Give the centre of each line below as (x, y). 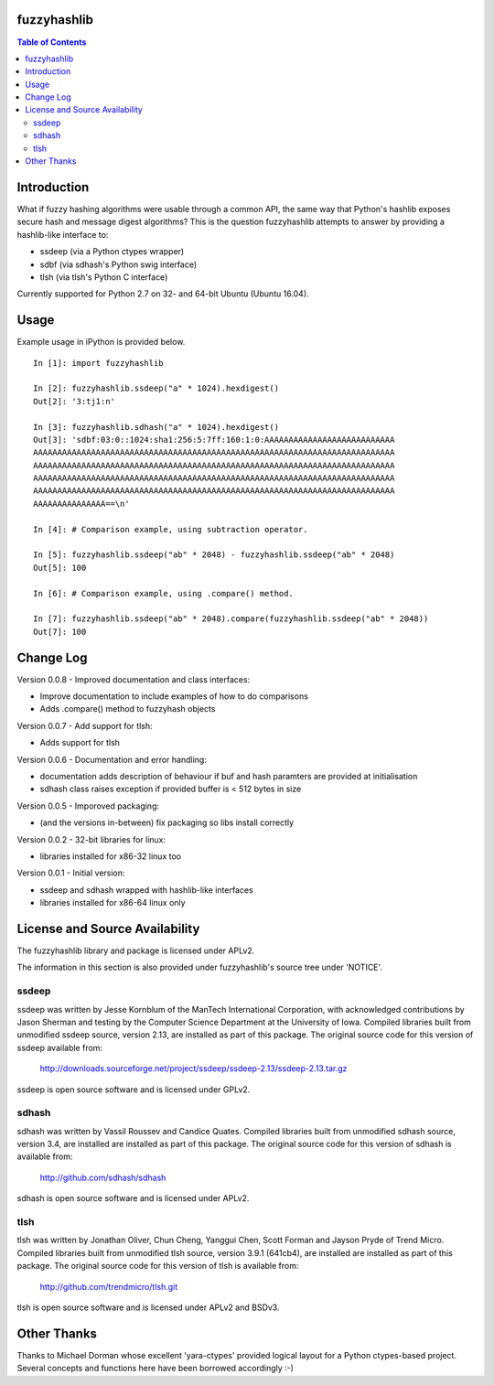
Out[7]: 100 (60, 632)
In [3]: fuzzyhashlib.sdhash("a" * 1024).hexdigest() (156, 427)
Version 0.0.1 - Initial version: (71, 873)
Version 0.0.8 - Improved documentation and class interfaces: (134, 679)
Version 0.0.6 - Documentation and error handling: (112, 759)
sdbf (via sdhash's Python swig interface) (118, 264)
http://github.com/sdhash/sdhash (103, 1177)
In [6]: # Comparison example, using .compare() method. (164, 593)
